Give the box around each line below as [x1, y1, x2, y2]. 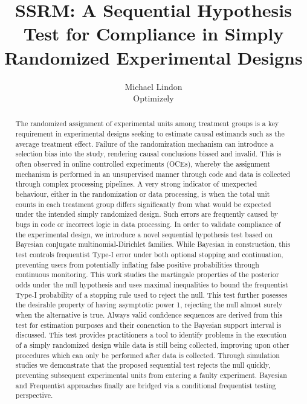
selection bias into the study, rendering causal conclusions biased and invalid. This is [15, 149, 282, 159]
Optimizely [133, 92, 174, 104]
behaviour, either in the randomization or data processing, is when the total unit [15, 189, 270, 199]
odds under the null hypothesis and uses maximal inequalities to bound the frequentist [15, 279, 288, 289]
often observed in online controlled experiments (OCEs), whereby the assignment [15, 159, 271, 169]
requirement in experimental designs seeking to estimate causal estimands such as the [15, 129, 285, 139]
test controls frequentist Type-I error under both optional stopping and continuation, [15, 249, 283, 260]
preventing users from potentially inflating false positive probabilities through [15, 259, 259, 269]
